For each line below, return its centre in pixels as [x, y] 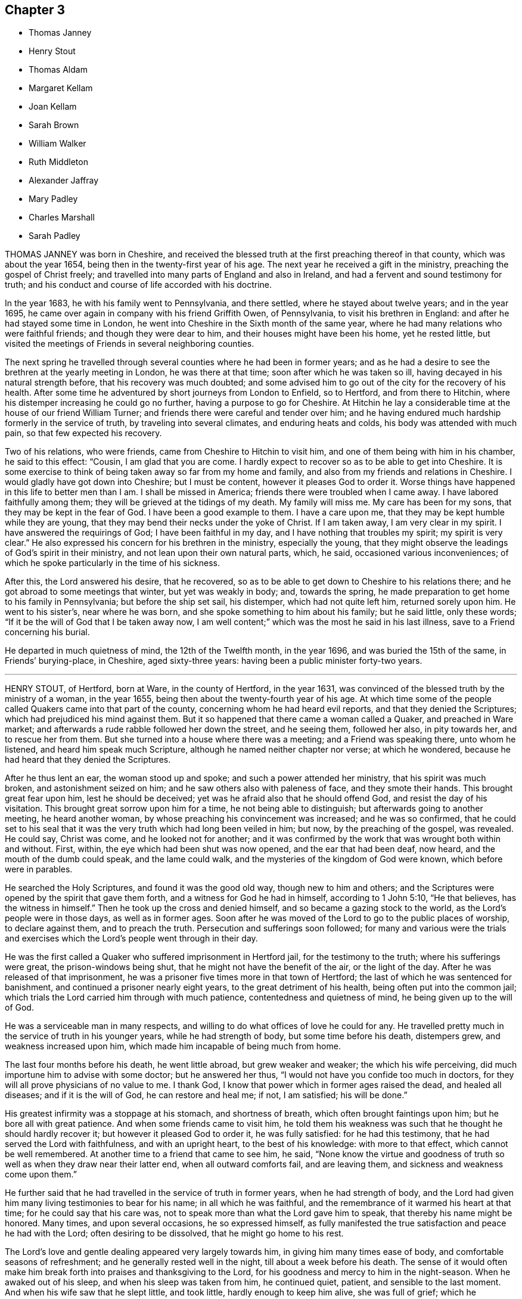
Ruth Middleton [58, 162]
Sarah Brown [54, 125]
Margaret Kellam [61, 88]
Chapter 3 [35, 10]
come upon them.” [41, 1174]
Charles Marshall [62, 217]
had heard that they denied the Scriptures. [88, 760]
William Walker [58, 144]
